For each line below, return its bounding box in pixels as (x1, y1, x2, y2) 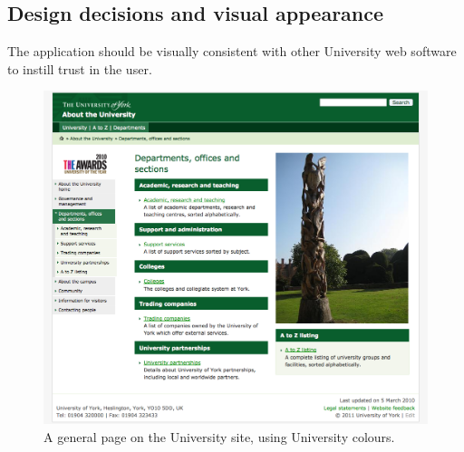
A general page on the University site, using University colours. (43, 428, 395, 447)
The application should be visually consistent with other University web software (7, 42, 457, 61)
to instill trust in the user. (7, 59, 152, 78)
